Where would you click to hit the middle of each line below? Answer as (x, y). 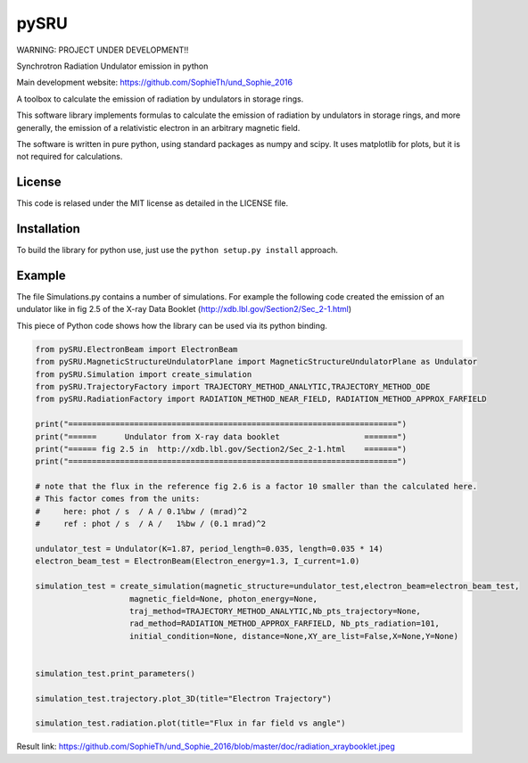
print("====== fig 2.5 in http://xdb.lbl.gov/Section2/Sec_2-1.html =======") (221, 449)
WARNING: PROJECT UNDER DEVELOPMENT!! (103, 50)
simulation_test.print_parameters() (115, 673)
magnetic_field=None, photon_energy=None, (224, 599)
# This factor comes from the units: (118, 499)
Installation (48, 229)
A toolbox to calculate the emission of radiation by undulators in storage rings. (160, 99)
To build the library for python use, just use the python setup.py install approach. (177, 250)
